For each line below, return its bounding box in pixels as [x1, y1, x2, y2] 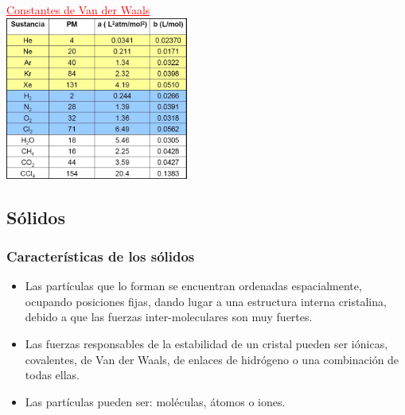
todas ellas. [25, 367, 80, 383]
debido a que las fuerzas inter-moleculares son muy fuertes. [25, 308, 313, 325]
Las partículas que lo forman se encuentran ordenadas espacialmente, [25, 277, 362, 294]
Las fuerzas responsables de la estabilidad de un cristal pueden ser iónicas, [25, 335, 388, 352]
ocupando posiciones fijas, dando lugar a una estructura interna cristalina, [25, 293, 387, 309]
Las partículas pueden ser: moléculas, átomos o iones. [25, 393, 286, 409]
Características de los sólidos [6, 246, 195, 266]
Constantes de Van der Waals [6, 2, 150, 17]
